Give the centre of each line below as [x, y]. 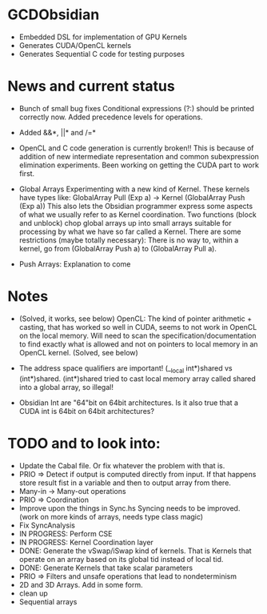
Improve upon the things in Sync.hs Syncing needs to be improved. [130, 508]
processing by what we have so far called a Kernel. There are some [130, 231]
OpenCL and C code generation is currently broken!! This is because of [136, 148]
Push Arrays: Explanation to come [75, 264]
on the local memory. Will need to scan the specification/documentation [137, 335]
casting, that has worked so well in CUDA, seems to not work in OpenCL [138, 327]
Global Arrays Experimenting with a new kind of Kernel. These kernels [134, 189]
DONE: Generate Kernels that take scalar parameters [106, 568]
